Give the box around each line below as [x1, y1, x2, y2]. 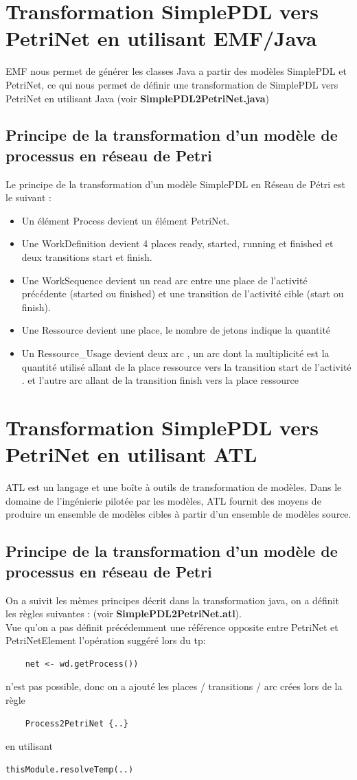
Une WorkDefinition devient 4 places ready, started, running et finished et [21, 236, 334, 251]
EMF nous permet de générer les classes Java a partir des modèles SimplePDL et [5, 64, 347, 78]
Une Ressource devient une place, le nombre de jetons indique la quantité [21, 323, 331, 337]
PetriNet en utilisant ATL [5, 440, 257, 468]
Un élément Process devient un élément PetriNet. [21, 213, 230, 227]
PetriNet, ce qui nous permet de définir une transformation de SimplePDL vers [5, 77, 338, 91]
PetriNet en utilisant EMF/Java [5, 24, 317, 52]
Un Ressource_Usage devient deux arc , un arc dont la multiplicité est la [21, 346, 330, 360]
